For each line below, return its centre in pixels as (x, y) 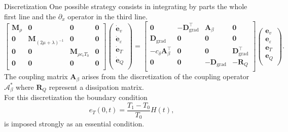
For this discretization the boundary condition (76, 97)
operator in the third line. (107, 16)
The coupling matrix (36, 76)
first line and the (30, 16)
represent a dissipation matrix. (96, 87)
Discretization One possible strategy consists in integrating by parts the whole (126, 6)
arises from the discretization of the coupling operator (166, 76)
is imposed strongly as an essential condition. (74, 124)
